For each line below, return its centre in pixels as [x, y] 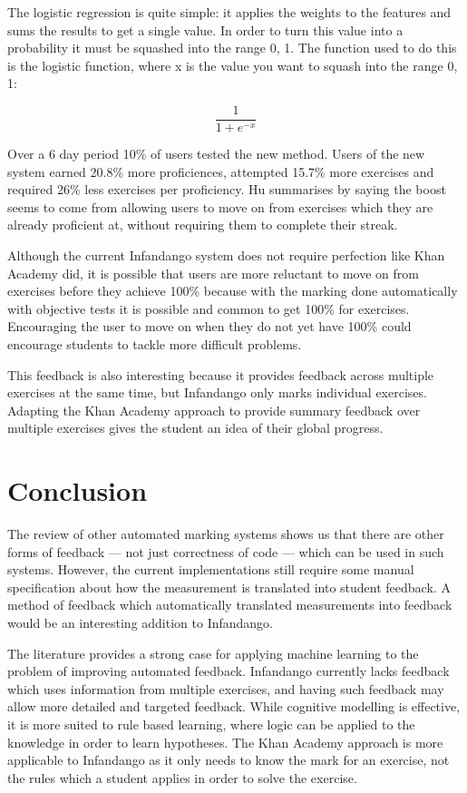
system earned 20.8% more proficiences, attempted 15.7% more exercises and [221, 171]
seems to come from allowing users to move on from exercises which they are [220, 206]
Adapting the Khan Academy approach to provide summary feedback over [214, 410]
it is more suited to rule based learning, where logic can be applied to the [211, 724]
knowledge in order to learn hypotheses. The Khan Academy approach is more [225, 742]
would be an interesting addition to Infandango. [141, 623]
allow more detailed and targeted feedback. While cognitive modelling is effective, [234, 706]
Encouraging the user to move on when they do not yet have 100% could [209, 326]
